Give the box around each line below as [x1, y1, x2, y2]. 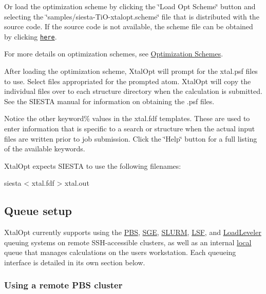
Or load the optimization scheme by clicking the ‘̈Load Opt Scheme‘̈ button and [4, 1, 256, 11]
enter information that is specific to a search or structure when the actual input [4, 123, 255, 133]
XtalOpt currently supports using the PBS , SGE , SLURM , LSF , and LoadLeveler [4, 227, 261, 238]
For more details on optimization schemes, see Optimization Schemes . [4, 48, 223, 59]
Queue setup [4, 203, 72, 219]
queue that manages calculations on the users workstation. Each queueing [4, 247, 236, 258]
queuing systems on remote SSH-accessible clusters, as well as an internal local [4, 237, 252, 247]
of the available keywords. [4, 143, 85, 154]
